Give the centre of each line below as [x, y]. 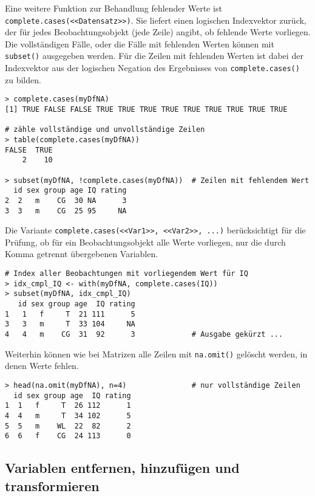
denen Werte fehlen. [42, 366]
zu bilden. [23, 79]
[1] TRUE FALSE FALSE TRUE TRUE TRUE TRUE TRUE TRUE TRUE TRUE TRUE [146, 109]
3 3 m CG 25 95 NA [66, 211]
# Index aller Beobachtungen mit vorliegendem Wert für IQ [127, 274]
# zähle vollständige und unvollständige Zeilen [105, 130]
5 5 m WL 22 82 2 [68, 426]
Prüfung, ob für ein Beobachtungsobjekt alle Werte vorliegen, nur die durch [145, 242]
